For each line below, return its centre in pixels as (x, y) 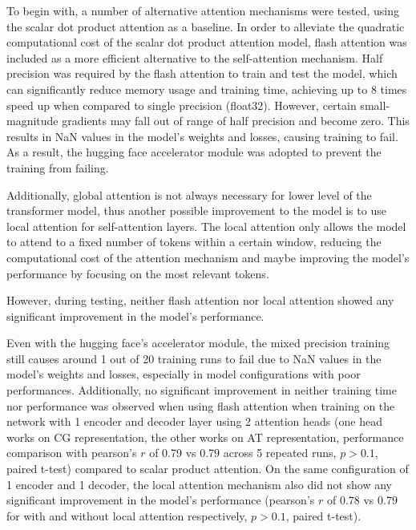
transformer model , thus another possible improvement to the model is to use (196, 210)
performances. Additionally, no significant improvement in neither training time (202, 390)
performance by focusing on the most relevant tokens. (138, 273)
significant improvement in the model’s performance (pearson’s (161, 500)
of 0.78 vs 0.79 (362, 500)
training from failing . (58, 167)
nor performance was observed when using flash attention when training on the (201, 405)
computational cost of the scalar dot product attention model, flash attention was (207, 42)
